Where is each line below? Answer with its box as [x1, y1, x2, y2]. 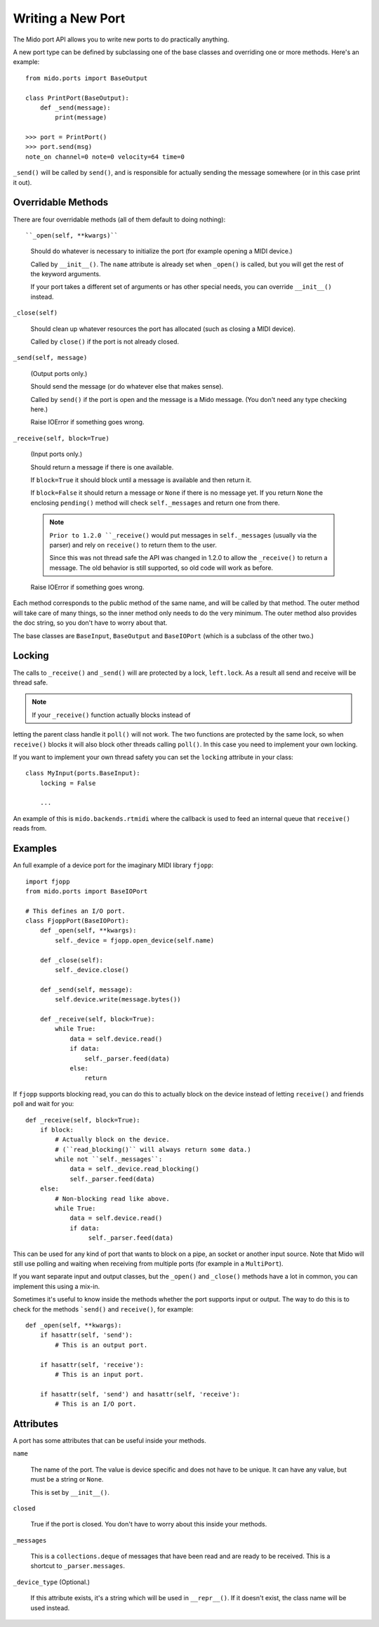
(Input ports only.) [30, 450, 83, 458]
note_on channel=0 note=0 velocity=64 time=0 [25, 153, 185, 161]
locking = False [39, 779, 96, 787]
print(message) [55, 113, 107, 122]
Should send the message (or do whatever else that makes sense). [30, 382, 224, 391]
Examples [13, 843, 58, 855]
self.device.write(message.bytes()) [55, 995, 182, 1004]
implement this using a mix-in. [13, 1282, 100, 1290]
